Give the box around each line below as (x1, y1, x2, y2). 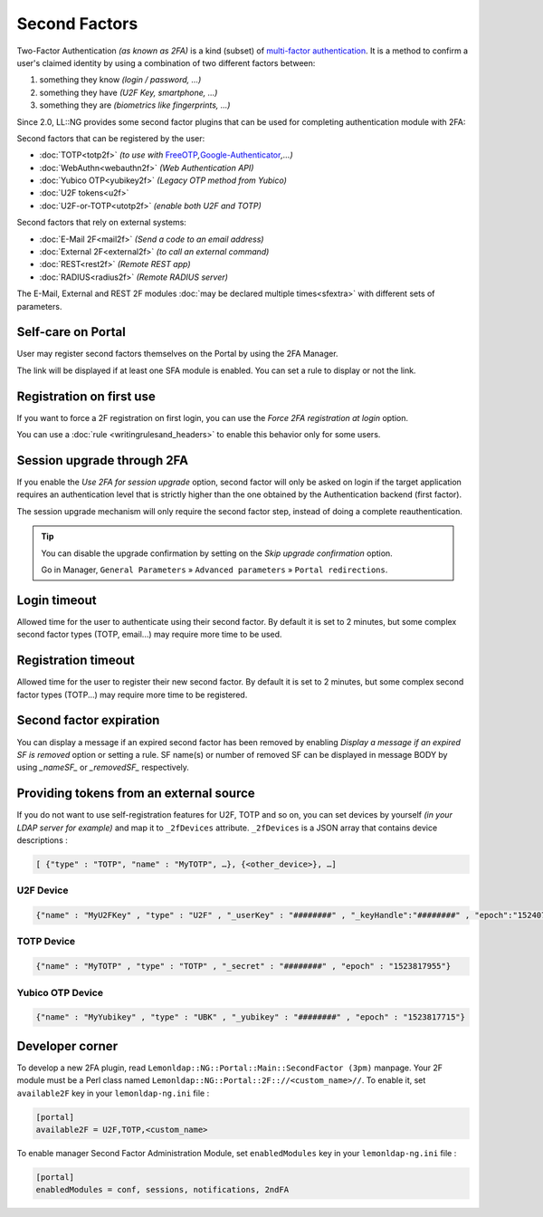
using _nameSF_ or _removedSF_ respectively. (16, 762, 190, 773)
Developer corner (16, 1038, 118, 1054)
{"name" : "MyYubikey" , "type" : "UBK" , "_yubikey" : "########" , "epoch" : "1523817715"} (35, 1012, 466, 1022)
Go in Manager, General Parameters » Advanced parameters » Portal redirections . (41, 564, 388, 575)
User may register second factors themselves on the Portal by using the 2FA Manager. (16, 349, 338, 359)
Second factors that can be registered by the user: (16, 132, 205, 144)
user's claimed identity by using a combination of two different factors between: (16, 57, 316, 68)
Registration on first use (16, 388, 156, 404)
